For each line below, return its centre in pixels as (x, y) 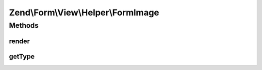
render (19, 41)
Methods (24, 25)
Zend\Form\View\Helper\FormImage (84, 12)
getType (22, 56)
